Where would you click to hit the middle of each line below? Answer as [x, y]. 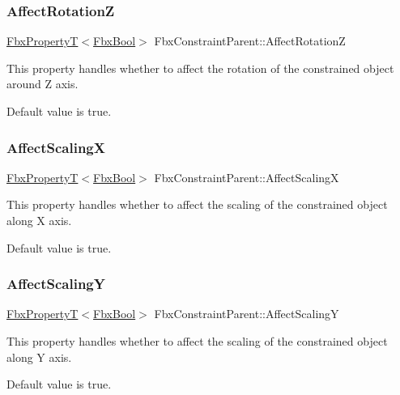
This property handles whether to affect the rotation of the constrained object [200, 68]
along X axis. [39, 220]
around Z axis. [43, 84]
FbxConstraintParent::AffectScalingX [247, 177]
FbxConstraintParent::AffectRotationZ [250, 41]
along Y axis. [39, 357]
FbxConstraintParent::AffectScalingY [247, 314]
